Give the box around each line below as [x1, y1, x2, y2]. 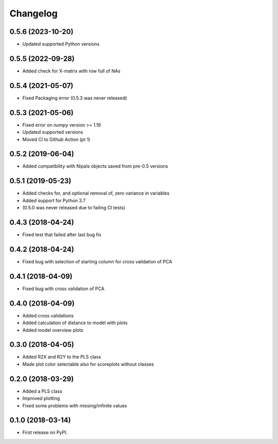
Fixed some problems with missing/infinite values [22, 402, 127, 409]
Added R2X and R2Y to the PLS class [22, 354, 101, 360]
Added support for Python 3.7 [22, 197, 86, 203]
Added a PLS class [22, 388, 63, 394]
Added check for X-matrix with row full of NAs [22, 67, 121, 74]
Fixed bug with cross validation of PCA [22, 286, 105, 292]
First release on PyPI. [22, 430, 68, 436]
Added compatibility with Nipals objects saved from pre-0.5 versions [22, 163, 168, 169]
